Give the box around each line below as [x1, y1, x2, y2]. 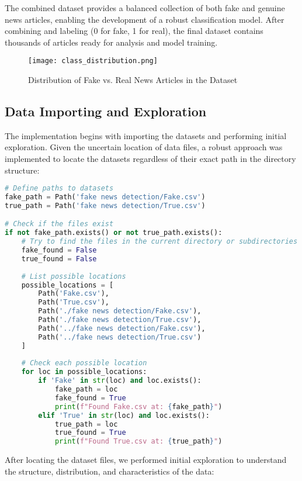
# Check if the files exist [5, 220, 114, 229]
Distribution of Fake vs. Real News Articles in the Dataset [28, 74, 238, 86]
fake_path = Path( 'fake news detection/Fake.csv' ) [5, 193, 206, 202]
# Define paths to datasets [5, 184, 114, 193]
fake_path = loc [54, 385, 118, 394]
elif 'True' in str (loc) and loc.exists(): [38, 411, 210, 420]
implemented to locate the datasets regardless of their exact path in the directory [5, 153, 296, 165]
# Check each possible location [21, 359, 147, 368]
